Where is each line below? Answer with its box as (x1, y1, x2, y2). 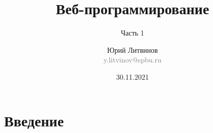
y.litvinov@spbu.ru (103, 54, 162, 65)
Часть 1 (121, 27, 144, 38)
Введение (4, 110, 64, 130)
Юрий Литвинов (107, 44, 158, 55)
